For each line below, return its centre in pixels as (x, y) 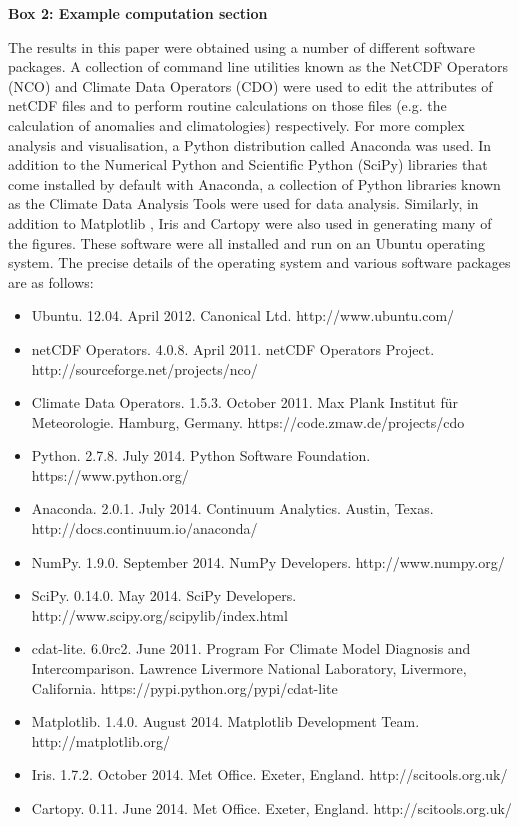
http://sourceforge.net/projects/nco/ (144, 368)
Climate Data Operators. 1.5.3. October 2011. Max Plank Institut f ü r (245, 402)
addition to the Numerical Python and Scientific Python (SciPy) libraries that (248, 164)
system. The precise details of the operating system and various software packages (259, 262)
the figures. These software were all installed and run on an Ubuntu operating (246, 242)
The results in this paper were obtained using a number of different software (241, 46)
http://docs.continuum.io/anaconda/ (144, 528)
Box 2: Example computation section (138, 13)
